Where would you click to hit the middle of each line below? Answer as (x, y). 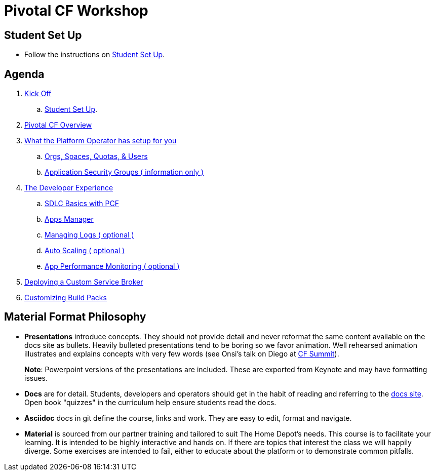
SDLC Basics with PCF (82, 204)
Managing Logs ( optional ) (89, 235)
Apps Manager (69, 219)
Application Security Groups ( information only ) (124, 172)
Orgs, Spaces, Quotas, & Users (96, 156)
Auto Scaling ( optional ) (85, 251)
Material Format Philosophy (75, 317)
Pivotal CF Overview (58, 125)
